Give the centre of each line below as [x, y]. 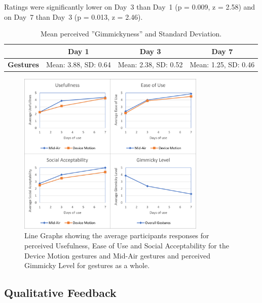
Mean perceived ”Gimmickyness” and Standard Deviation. [131, 34]
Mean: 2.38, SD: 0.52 [150, 64]
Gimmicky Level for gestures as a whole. [87, 265]
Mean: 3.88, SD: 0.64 [78, 64]
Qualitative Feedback [60, 293]
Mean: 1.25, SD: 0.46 [222, 64]
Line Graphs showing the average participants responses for [117, 235]
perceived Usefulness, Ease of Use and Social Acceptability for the [127, 246]
